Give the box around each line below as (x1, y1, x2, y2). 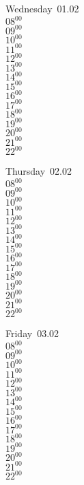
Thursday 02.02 (5, 164, 72, 178)
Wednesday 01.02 (5, 1, 79, 15)
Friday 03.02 (5, 326, 59, 341)
